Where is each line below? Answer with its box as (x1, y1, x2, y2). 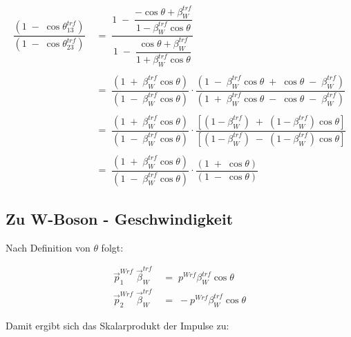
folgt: (101, 240, 124, 254)
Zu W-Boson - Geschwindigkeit (6, 208, 234, 229)
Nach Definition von (6, 240, 91, 254)
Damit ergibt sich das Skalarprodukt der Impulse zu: (6, 318, 229, 332)
